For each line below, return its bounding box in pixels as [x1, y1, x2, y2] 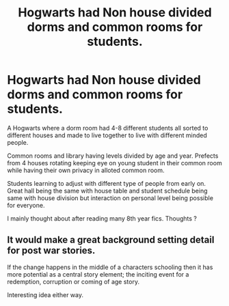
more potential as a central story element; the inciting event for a [7, 270, 189, 278]
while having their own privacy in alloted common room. [7, 166, 165, 174]
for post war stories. [7, 245, 96, 257]
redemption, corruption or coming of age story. [7, 277, 140, 286]
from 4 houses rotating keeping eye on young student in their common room [7, 158, 222, 167]
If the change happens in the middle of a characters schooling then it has [7, 263, 213, 271]
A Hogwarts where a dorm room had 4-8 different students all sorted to [7, 124, 208, 132]
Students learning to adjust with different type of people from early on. [7, 179, 206, 187]
